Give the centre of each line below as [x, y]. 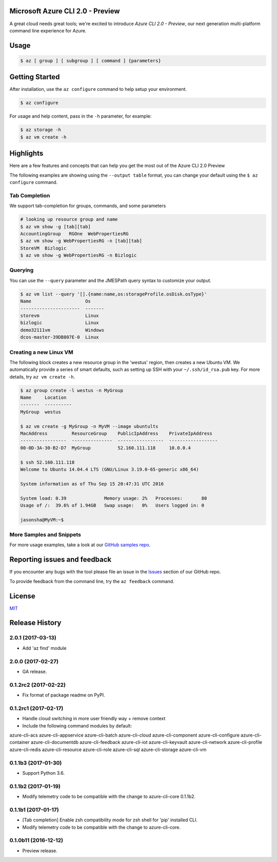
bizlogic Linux [60, 323]
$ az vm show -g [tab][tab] [55, 227]
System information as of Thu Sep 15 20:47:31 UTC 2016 [92, 484]
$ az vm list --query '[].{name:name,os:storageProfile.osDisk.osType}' [114, 294]
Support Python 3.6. [44, 773]
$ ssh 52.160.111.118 [47, 462]
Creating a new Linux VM [42, 352]
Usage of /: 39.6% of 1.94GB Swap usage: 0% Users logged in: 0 [112, 505]
